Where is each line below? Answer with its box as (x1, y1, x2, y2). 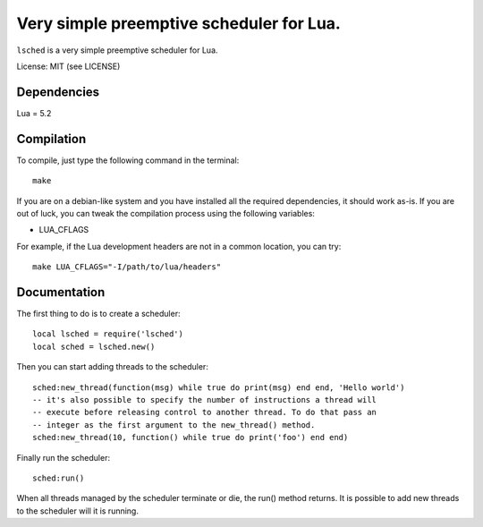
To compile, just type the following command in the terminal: (16, 155, 240, 166)
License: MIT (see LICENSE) (16, 61, 121, 72)
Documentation (16, 285, 106, 300)
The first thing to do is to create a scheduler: (16, 309, 181, 319)
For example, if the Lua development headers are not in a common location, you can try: (16, 241, 342, 251)
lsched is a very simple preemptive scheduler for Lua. (16, 45, 218, 55)
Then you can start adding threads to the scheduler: (16, 361, 209, 372)
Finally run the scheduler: (16, 452, 111, 463)
